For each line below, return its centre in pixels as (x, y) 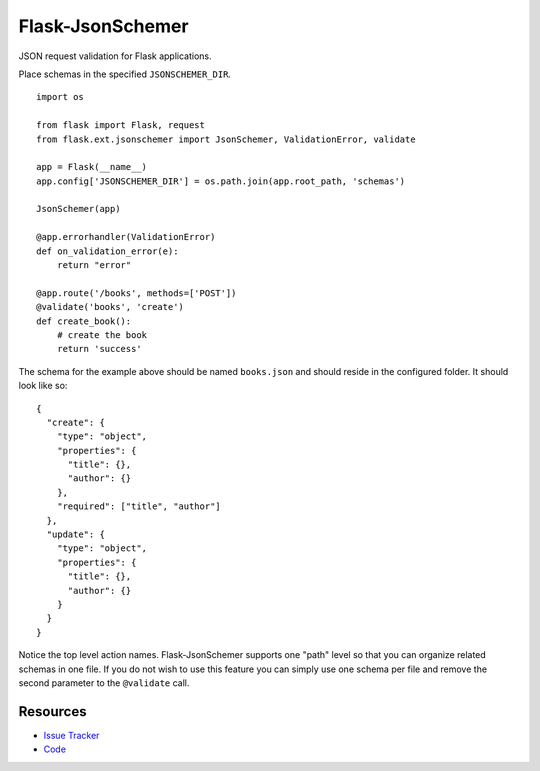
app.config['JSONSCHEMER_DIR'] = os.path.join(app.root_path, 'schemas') (221, 181)
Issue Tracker (71, 735)
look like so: (43, 386)
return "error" (94, 265)
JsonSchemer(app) (78, 209)
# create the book (102, 334)
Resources (52, 711)
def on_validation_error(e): (107, 251)
